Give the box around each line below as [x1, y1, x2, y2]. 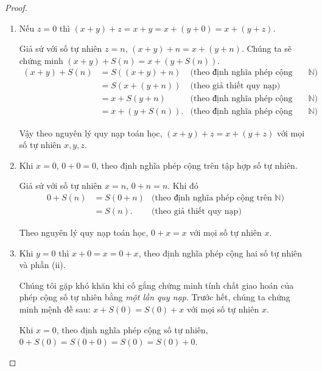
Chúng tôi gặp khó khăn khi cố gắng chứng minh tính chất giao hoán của [19, 278, 294, 291]
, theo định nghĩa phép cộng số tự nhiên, [56, 323, 208, 336]
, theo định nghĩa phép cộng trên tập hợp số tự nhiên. [96, 158, 298, 171]
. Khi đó [167, 179, 198, 192]
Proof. [5, 1, 27, 13]
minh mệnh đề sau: [19, 302, 91, 315]
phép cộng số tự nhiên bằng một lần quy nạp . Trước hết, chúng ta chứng [19, 291, 290, 303]
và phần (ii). [19, 258, 66, 271]
